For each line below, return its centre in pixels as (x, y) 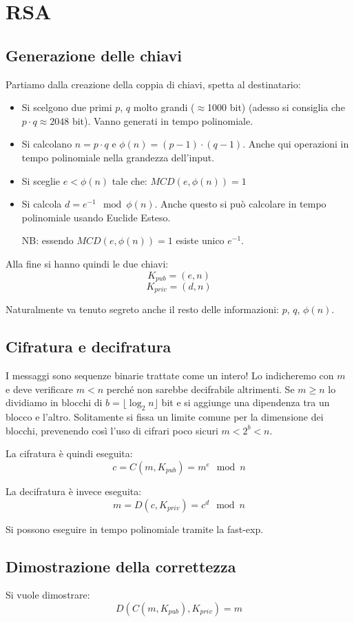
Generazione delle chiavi (94, 55)
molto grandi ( (164, 107)
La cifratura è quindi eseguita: (69, 453)
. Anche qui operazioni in (296, 144)
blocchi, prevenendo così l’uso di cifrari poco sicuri (112, 430)
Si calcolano (47, 144)
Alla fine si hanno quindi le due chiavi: (87, 263)
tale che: (129, 180)
